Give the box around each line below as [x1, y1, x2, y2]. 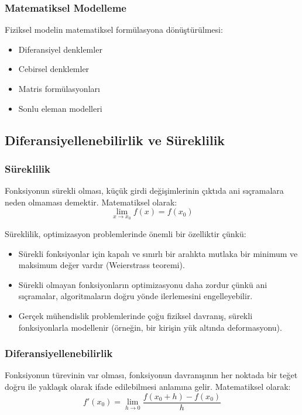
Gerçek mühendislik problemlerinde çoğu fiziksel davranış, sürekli [18, 309, 253, 321]
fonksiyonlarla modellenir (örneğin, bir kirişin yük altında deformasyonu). [18, 321, 282, 333]
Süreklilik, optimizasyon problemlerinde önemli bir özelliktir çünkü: [5, 228, 246, 239]
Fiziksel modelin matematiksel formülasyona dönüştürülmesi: [5, 23, 223, 36]
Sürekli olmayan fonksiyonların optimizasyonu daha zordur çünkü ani [18, 278, 267, 290]
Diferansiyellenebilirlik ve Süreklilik [5, 131, 225, 149]
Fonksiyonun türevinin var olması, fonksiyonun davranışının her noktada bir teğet [5, 369, 298, 381]
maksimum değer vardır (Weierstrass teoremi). [18, 259, 185, 271]
